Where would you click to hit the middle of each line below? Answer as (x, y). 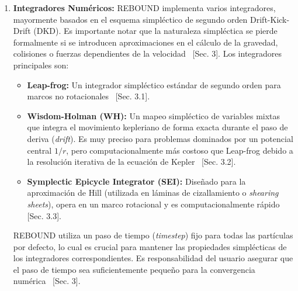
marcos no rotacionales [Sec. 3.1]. (89, 96)
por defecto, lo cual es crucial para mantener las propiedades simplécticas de (150, 246)
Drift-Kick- (270, 19)
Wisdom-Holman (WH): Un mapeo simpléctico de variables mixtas (154, 115)
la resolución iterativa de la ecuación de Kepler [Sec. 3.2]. (131, 162)
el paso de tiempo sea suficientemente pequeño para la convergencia (134, 269)
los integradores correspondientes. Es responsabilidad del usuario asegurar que (153, 258)
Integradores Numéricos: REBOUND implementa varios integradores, (144, 8)
